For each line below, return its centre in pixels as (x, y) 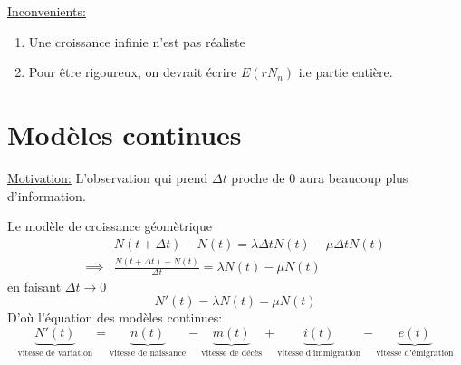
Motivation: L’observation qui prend (108, 177)
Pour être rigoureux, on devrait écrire (133, 72)
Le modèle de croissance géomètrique (110, 226)
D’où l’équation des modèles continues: (115, 317)
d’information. (47, 195)
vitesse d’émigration (415, 353)
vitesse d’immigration (319, 353)
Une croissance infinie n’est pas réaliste (137, 41)
